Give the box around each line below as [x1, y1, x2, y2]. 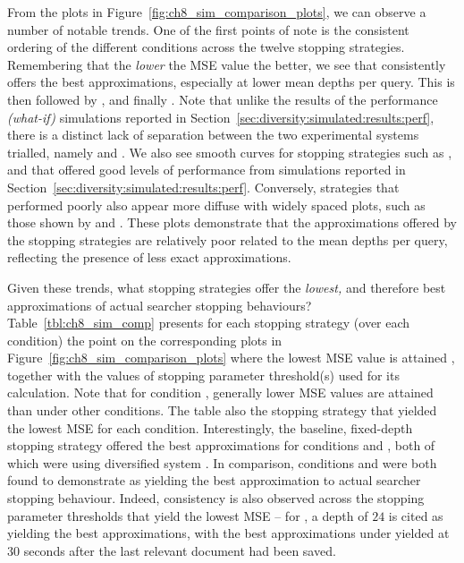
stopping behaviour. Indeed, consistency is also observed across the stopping [7, 489, 425, 508]
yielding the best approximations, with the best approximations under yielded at [7, 524, 450, 542]
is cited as [388, 506, 443, 525]
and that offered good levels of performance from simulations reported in [7, 160, 406, 179]
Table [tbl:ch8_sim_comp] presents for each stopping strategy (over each [7, 313, 410, 332]
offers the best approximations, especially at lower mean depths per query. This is [7, 73, 455, 91]
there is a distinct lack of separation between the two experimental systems [7, 125, 419, 144]
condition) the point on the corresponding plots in [7, 330, 283, 349]
